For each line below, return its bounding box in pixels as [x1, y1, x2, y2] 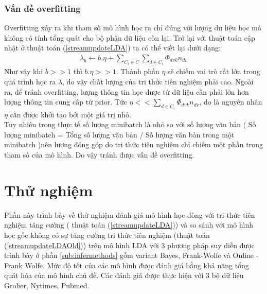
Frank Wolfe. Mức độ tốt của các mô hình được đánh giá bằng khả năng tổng [4, 260, 249, 270]
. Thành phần [116, 66, 159, 77]
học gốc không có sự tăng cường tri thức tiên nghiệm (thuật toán [4, 229, 210, 240]
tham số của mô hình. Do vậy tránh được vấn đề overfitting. [4, 149, 194, 160]
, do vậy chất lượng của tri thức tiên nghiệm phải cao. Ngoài [62, 76, 254, 87]
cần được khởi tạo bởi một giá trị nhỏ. [10, 109, 131, 119]
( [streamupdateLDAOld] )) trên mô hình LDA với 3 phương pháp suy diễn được [4, 239, 255, 250]
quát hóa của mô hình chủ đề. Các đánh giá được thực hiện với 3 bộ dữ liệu [4, 270, 244, 281]
